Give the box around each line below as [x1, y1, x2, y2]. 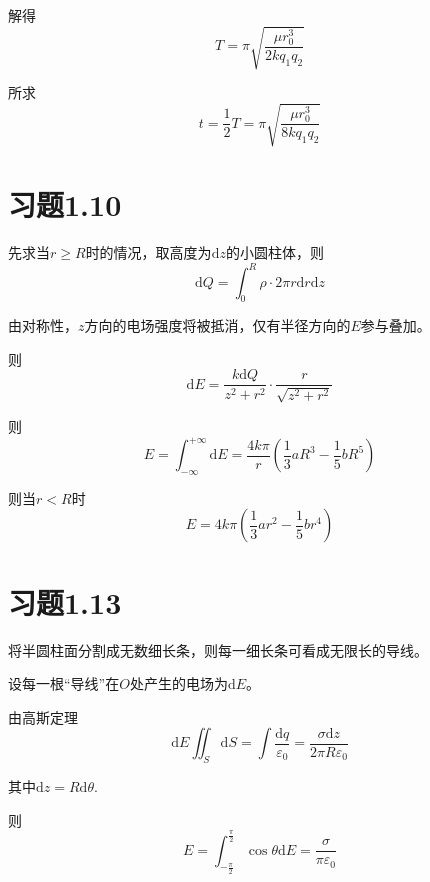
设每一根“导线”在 [8, 673, 120, 694]
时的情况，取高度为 [85, 242, 212, 263]
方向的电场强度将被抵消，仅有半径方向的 [84, 315, 351, 336]
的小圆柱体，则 [225, 242, 324, 263]
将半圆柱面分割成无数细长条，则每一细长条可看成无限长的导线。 [8, 639, 428, 660]
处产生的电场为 [129, 673, 228, 694]
